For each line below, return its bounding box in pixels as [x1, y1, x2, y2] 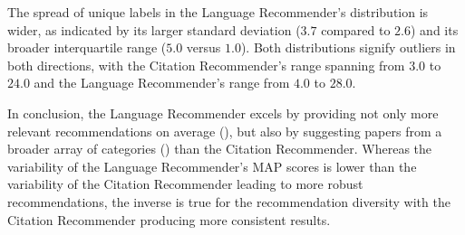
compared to [321, 20, 391, 39]
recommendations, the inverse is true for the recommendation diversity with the [7, 192, 450, 211]
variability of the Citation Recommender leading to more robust [7, 174, 363, 193]
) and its [411, 20, 459, 39]
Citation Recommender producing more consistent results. [7, 210, 331, 229]
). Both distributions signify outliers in [240, 38, 456, 57]
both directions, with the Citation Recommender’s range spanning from [7, 55, 405, 74]
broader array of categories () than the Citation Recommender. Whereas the [7, 139, 432, 158]
